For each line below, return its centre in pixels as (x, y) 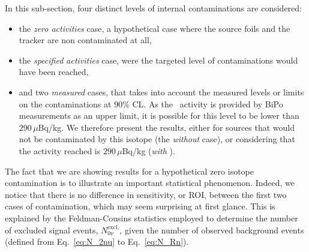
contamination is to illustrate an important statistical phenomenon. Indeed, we (150, 183)
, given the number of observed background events (212, 229)
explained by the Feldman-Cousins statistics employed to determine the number (151, 217)
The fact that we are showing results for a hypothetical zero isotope (129, 171)
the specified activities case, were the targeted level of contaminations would (158, 60)
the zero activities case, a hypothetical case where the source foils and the (154, 28)
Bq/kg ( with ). (148, 150)
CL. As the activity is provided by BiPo (208, 103)
